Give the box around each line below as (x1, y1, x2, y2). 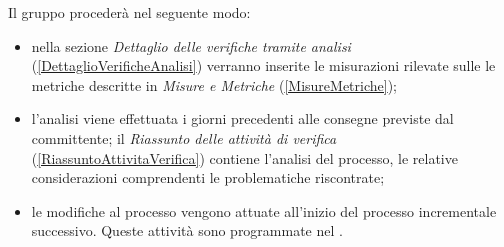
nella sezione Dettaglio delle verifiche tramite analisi (31, 35, 351, 56)
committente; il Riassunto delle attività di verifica (31, 127, 337, 148)
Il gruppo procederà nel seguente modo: (8, 2, 251, 22)
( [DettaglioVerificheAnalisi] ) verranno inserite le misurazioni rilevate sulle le (31, 55, 496, 76)
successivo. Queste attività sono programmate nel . (31, 220, 343, 241)
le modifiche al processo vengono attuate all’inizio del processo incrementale (31, 200, 497, 221)
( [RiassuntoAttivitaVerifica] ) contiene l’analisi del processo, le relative (31, 147, 458, 168)
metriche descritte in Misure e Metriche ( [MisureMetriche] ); (31, 74, 397, 95)
